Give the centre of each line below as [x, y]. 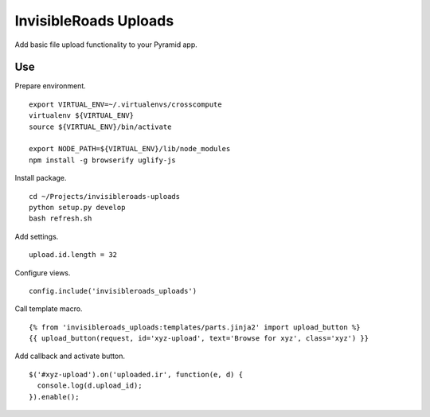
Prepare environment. [51, 86]
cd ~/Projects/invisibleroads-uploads [105, 196]
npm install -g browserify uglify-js [103, 160]
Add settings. [37, 236]
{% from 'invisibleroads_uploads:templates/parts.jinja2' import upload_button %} [195, 327]
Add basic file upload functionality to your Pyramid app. [106, 45]
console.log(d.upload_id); [90, 386]
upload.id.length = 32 [73, 255]
